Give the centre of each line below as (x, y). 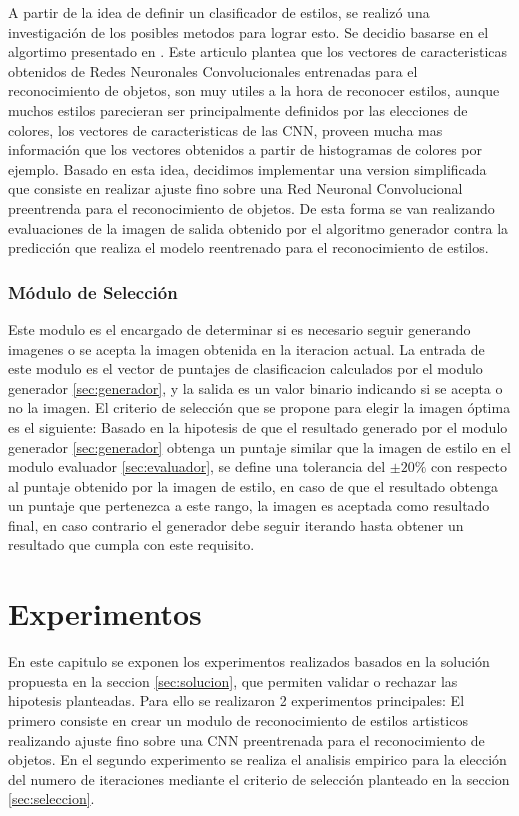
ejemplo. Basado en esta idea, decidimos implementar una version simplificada (247, 168)
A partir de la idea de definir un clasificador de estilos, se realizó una (219, 12)
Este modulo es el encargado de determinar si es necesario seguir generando (239, 328)
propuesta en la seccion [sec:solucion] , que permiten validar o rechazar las (233, 680)
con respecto (469, 466)
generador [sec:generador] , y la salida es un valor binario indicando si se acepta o (255, 387)
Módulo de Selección (93, 291)
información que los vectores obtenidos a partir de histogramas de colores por (245, 149)
